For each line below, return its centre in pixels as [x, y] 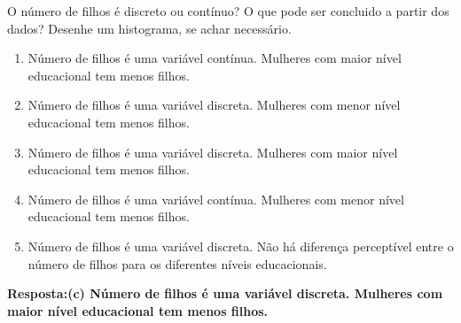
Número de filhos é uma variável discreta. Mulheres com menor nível [214, 105]
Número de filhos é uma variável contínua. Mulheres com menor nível [216, 199]
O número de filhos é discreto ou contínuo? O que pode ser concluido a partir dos [228, 11]
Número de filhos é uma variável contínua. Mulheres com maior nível [215, 58]
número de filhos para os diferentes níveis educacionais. [177, 263]
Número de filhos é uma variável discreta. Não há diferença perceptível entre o [241, 246]
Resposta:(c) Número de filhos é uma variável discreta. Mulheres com [225, 293]
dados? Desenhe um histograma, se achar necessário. [149, 28]
